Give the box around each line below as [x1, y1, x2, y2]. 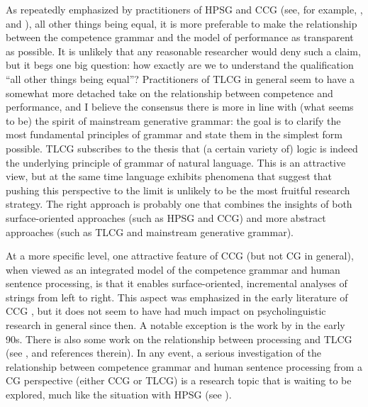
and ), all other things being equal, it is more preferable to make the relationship [6, 16, 357, 30]
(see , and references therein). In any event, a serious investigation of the [6, 345, 322, 360]
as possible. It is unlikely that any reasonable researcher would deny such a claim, [6, 43, 361, 58]
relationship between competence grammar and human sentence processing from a [6, 359, 362, 374]
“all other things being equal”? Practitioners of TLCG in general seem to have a [6, 71, 355, 86]
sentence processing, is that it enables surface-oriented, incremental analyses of [6, 276, 347, 291]
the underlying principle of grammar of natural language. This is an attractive [6, 155, 346, 169]
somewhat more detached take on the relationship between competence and [6, 85, 333, 100]
